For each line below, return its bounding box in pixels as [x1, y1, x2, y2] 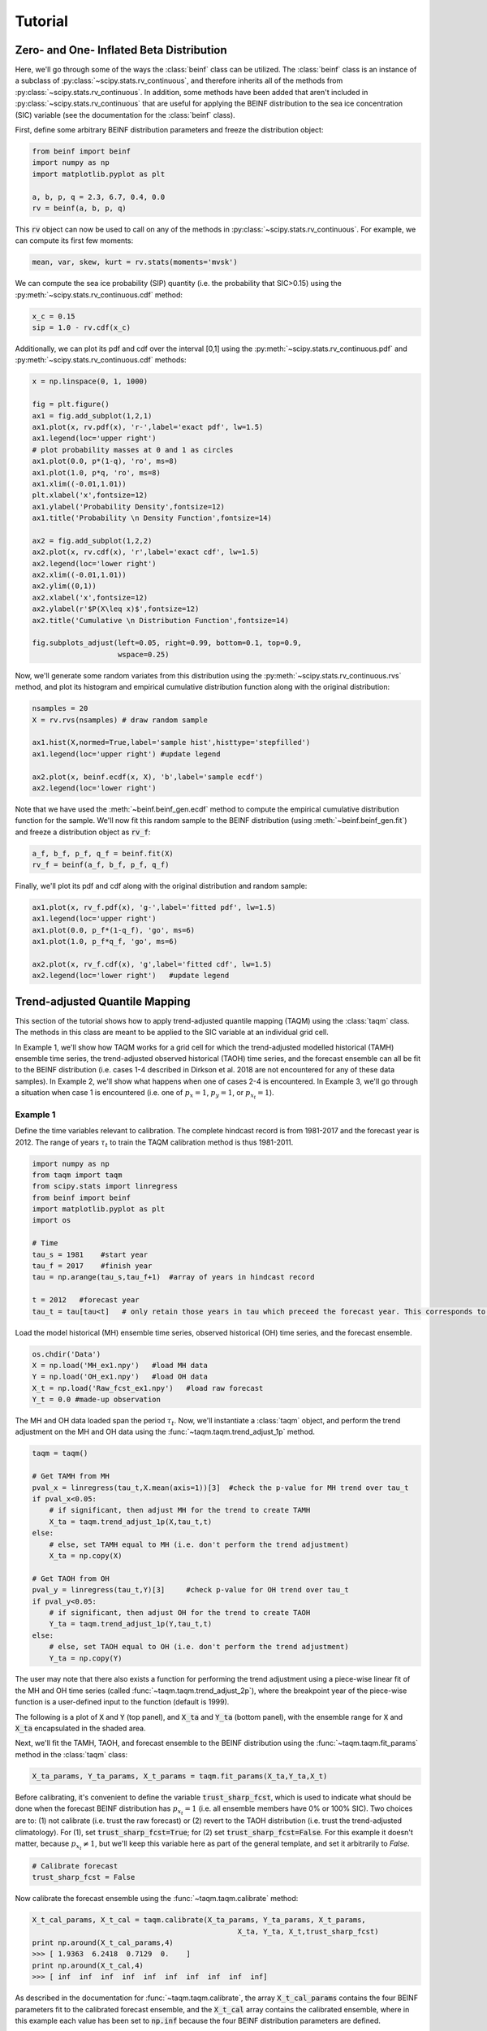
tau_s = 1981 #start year [32, 1249, 149, 1259]
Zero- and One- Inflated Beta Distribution [15, 43, 227, 57]
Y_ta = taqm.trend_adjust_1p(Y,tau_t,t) [49, 1619, 213, 1629]
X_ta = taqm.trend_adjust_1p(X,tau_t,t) [49, 1517, 213, 1526]
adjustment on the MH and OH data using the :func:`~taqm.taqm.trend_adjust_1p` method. [15, 1427, 316, 1437]
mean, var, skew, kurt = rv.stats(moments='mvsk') [32, 258, 239, 267]
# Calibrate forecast [32, 1861, 119, 1870]
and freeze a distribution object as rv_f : [15, 827, 151, 837]
